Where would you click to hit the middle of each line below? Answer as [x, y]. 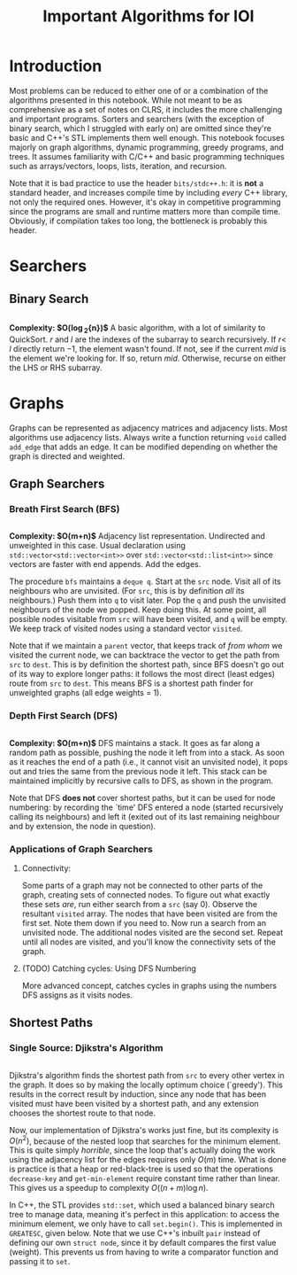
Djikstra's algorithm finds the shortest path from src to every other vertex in [147, 1075]
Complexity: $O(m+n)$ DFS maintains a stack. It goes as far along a [135, 742]
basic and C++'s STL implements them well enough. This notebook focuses [147, 137]
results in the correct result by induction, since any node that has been [138, 1094]
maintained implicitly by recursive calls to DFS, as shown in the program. [141, 781]
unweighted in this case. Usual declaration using [97, 546]
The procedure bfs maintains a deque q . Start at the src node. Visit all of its [145, 581]
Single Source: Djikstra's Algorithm [86, 1048]
